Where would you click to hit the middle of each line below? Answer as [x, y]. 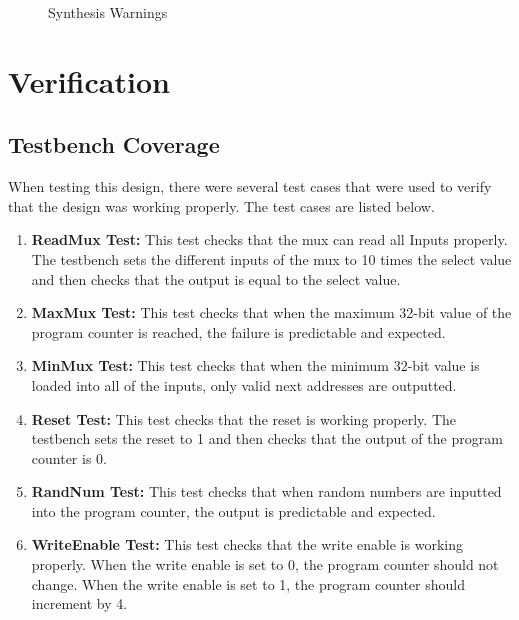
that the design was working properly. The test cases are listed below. [221, 205]
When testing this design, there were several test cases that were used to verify [250, 186]
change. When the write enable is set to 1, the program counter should [248, 583]
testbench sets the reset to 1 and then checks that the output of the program [267, 438]
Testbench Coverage [114, 144]
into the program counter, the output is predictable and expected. [233, 510]
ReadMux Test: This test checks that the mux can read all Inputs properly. [269, 239]
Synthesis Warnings [108, 12]
